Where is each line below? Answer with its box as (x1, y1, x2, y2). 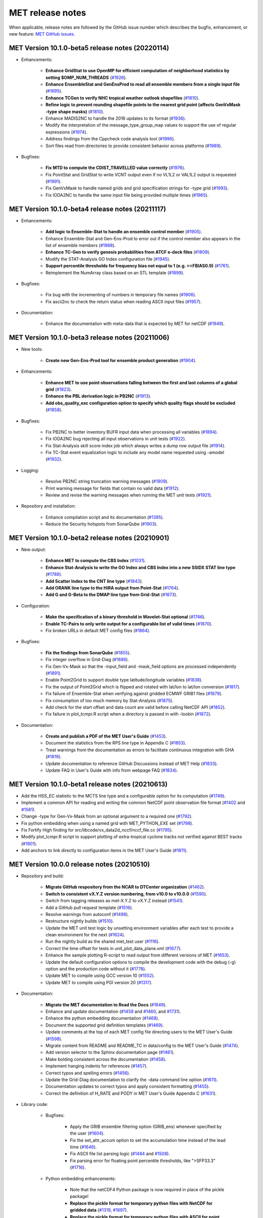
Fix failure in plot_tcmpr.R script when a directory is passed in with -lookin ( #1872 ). (45, 711, 212, 717)
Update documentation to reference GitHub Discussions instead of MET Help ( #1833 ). (45, 761, 218, 766)
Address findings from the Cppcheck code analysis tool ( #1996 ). (45, 136, 175, 142)
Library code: (21, 1102, 48, 1107)
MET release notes (9, 7, 86, 18)
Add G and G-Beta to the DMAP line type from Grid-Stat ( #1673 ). (45, 592, 178, 598)
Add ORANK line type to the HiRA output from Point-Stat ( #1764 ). (45, 585, 180, 591)
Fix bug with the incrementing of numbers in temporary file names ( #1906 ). (45, 292, 197, 298)
